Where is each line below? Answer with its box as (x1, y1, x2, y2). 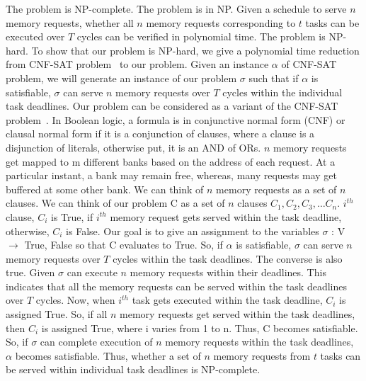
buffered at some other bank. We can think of (6, 181, 204, 196)
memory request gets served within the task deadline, (110, 209, 342, 224)
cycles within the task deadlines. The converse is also (113, 251, 343, 266)
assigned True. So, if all (6, 307, 108, 322)
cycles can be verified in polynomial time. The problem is (76, 29, 326, 44)
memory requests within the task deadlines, (165, 334, 354, 349)
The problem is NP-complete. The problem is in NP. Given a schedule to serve (6, 1, 347, 16)
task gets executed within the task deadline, (132, 292, 323, 307)
